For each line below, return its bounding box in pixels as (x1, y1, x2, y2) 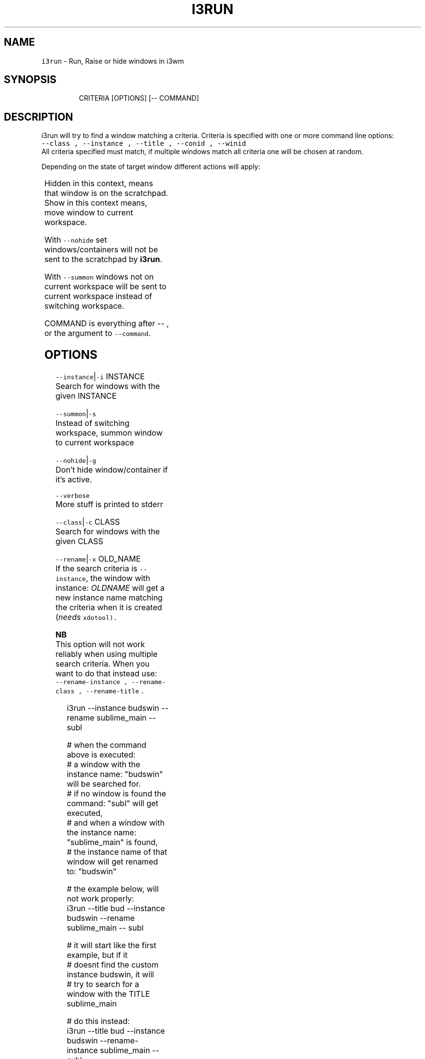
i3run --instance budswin (66, 703, 159, 713)
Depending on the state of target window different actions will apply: (41, 162, 261, 171)
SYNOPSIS (4, 73, 57, 86)
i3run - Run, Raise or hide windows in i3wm (41, 56, 184, 65)
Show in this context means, (44, 198, 147, 208)
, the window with (86, 573, 150, 583)
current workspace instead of (44, 291, 152, 301)
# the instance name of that (66, 847, 167, 857)
